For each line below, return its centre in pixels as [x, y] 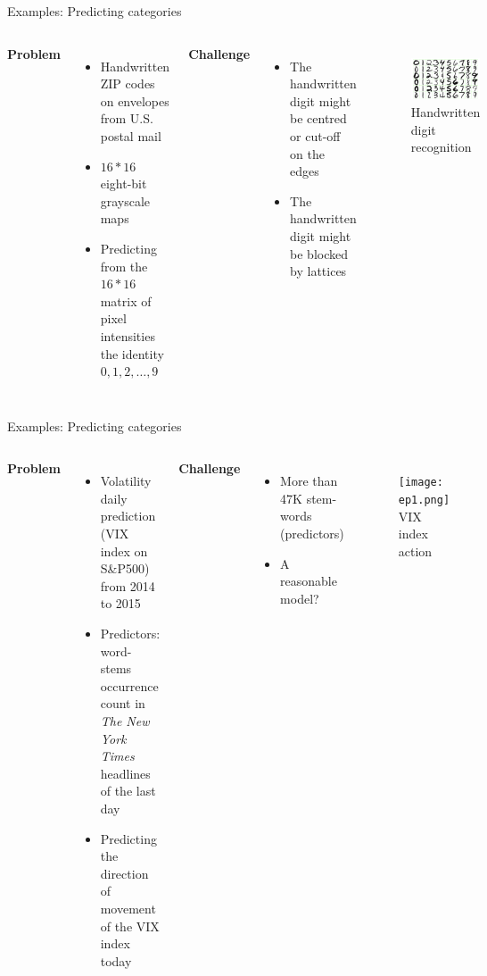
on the [307, 153]
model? [300, 598]
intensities [128, 335]
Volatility [126, 481]
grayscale [125, 200]
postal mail [131, 135]
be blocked [319, 253]
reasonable [309, 581]
